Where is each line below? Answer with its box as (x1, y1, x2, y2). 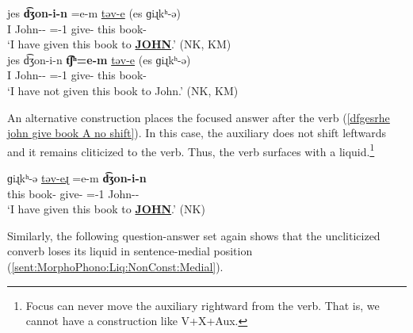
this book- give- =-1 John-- (7, 185, 140, 201)
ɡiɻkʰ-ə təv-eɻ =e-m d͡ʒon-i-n (7, 170, 147, 186)
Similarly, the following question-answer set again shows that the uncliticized (7, 227, 380, 243)
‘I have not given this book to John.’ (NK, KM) (7, 82, 239, 98)
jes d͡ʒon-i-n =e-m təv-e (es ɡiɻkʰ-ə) (7, 5, 182, 21)
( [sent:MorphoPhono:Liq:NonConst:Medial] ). (7, 258, 224, 274)
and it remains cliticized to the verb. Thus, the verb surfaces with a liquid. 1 (7, 140, 375, 159)
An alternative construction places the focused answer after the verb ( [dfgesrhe (7, 109, 390, 125)
